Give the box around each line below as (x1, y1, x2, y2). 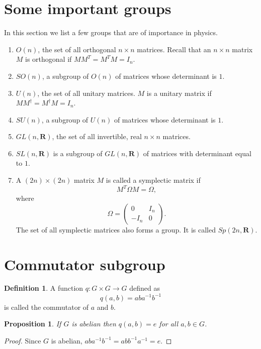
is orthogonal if (25, 54, 72, 64)
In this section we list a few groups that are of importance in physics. (4, 27, 218, 38)
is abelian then (71, 318, 116, 329)
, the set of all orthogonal (38, 44, 116, 54)
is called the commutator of (4, 301, 89, 312)
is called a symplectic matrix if (106, 175, 201, 185)
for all (159, 318, 179, 329)
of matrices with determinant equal (143, 148, 251, 158)
